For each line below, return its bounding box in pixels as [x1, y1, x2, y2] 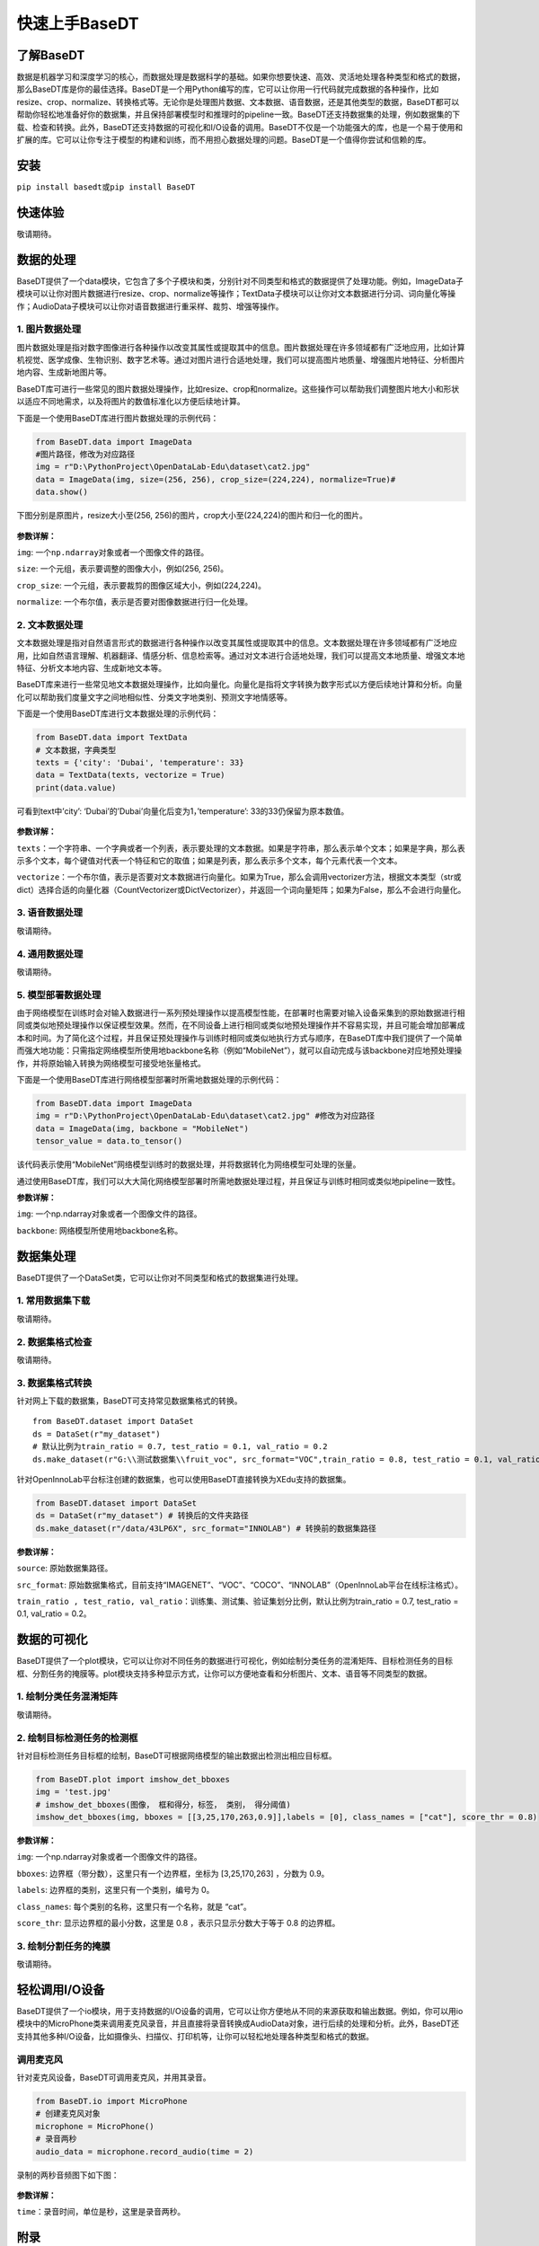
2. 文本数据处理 [16, 618, 84, 631]
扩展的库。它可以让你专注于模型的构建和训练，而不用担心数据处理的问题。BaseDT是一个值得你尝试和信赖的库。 [16, 135, 431, 146]
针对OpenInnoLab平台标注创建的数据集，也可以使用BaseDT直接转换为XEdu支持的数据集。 [16, 1474, 351, 1485]
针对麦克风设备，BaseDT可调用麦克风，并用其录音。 [16, 2072, 211, 2082]
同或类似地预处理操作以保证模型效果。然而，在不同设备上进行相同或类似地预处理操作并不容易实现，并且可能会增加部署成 [16, 1020, 465, 1030]
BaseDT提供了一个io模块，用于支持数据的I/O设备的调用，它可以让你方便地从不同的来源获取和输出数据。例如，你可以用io [16, 2006, 464, 2017]
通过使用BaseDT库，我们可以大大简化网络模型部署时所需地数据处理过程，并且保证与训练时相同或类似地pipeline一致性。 [16, 1175, 461, 1186]
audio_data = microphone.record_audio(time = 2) [35, 2146, 254, 2156]
